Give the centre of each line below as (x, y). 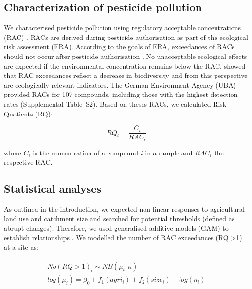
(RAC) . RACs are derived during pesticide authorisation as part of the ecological (126, 37)
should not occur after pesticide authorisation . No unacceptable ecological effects (126, 56)
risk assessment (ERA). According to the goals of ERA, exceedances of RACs (119, 47)
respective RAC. (28, 162)
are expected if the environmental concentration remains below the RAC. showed (125, 66)
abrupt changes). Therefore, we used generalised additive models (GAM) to (116, 228)
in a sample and (169, 152)
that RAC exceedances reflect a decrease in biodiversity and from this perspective (126, 75)
